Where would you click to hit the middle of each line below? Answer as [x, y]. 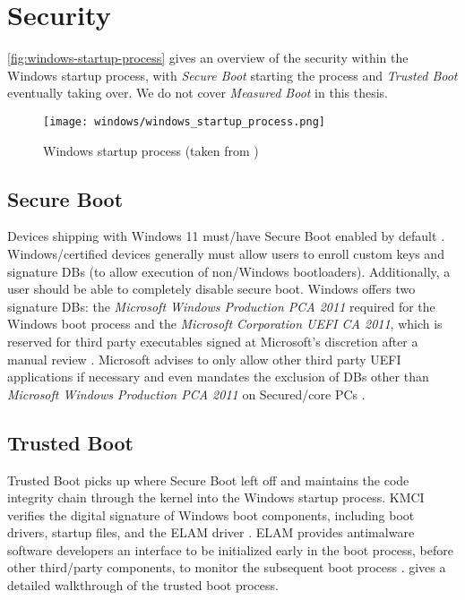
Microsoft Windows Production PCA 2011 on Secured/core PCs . [186, 394]
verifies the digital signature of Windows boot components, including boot [211, 514]
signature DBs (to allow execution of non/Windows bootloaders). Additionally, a [229, 271]
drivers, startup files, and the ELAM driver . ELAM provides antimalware [211, 532]
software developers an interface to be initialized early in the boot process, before [230, 549]
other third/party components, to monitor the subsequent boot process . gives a [227, 567]
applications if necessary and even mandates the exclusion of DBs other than [218, 377]
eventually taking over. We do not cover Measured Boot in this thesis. [198, 93]
